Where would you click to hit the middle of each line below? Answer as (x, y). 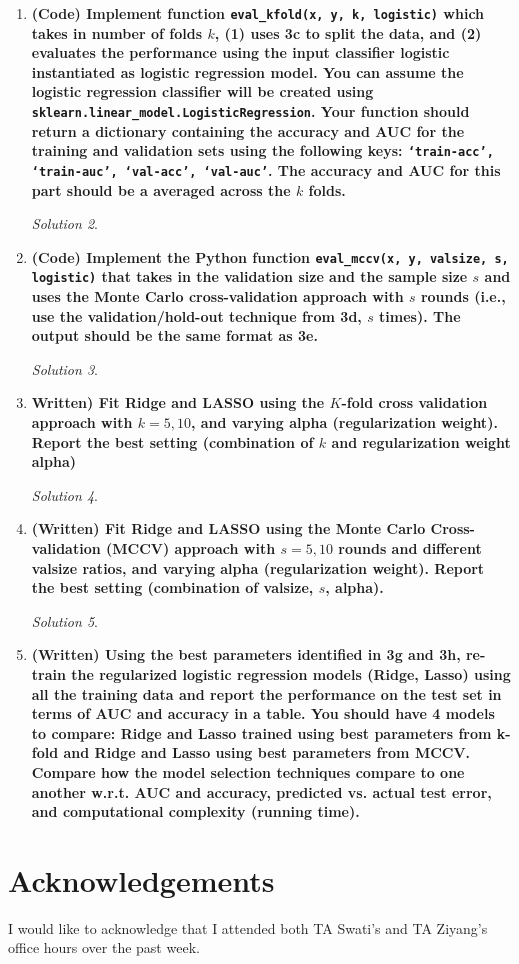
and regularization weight (421, 441)
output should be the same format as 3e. (174, 335)
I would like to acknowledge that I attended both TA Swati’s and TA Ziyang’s (248, 927)
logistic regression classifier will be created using (202, 91)
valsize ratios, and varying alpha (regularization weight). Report (258, 567)
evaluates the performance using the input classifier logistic (240, 52)
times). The (420, 315)
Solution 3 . (64, 368)
